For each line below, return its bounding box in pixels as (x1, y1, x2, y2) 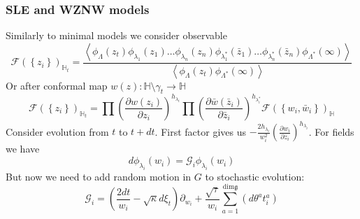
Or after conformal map (6, 78, 108, 92)
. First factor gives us (154, 124, 246, 139)
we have (6, 141, 40, 156)
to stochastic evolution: (205, 169, 305, 183)
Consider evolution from (6, 124, 109, 139)
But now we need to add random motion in (6, 169, 192, 183)
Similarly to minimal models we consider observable (6, 28, 227, 43)
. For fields (308, 124, 354, 139)
